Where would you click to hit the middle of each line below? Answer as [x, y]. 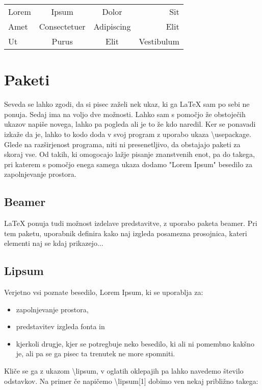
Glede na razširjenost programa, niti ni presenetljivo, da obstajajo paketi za [122, 144]
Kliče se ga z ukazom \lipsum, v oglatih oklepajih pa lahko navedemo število [124, 371]
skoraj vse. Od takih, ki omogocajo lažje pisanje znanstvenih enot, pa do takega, [129, 154]
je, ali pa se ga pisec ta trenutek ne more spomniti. [96, 353]
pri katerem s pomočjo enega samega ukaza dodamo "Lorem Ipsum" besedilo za [128, 164]
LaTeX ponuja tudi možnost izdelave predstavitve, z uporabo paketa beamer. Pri [131, 223]
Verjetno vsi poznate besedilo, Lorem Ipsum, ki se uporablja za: [104, 292]
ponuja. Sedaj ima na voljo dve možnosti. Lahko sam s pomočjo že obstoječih [125, 114]
